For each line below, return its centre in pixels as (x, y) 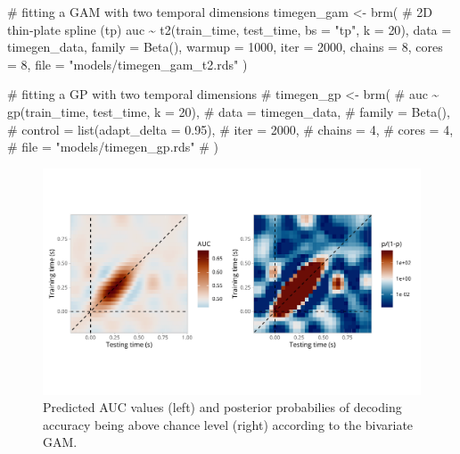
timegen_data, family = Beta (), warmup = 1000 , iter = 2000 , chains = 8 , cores (225, 47)
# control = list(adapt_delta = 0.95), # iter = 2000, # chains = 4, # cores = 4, (230, 129)
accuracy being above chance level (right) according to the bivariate (228, 424)
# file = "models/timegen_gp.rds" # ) (113, 147)
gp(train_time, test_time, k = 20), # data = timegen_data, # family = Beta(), (229, 111)
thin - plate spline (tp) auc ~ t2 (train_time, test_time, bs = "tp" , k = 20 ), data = (230, 29)
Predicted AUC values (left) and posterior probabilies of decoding (222, 407)
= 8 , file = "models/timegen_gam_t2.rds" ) (127, 64)
